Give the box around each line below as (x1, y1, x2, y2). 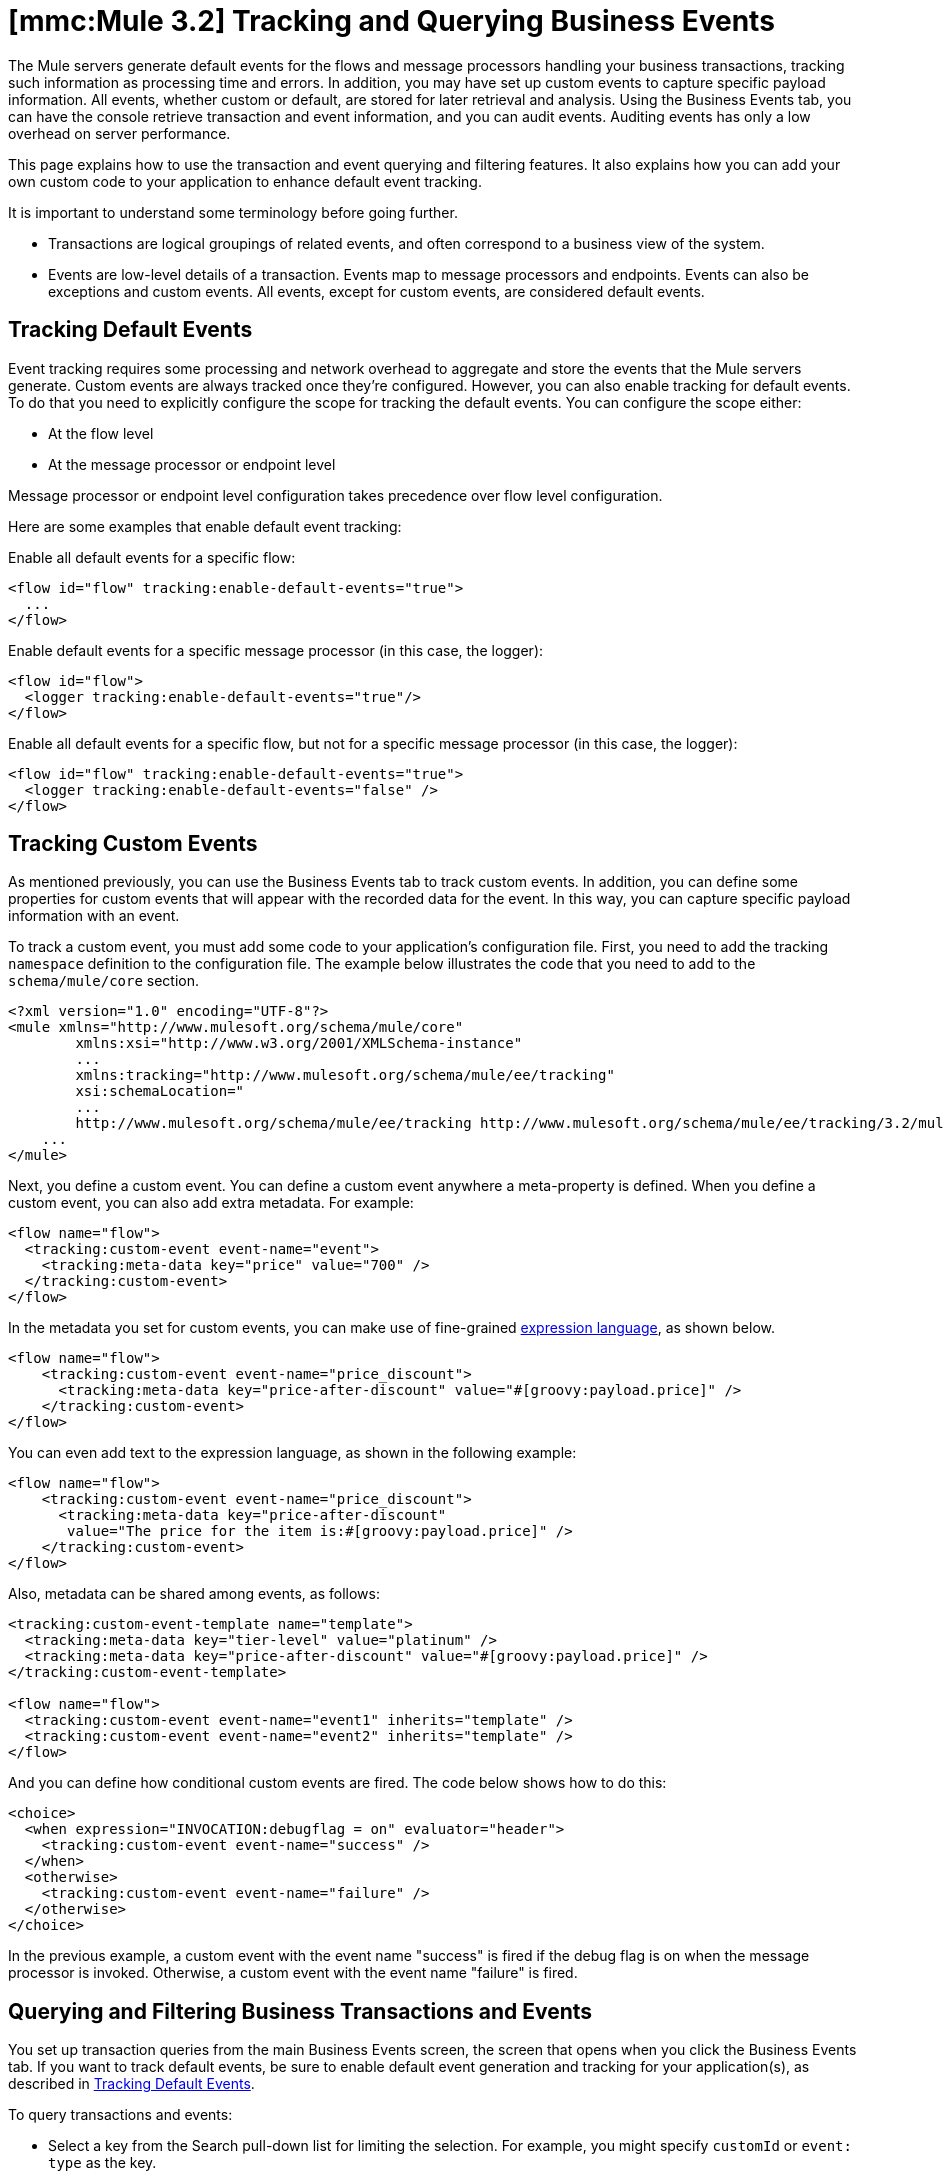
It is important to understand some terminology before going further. (8, 203, 458, 221)
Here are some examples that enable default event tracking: (8, 517, 402, 535)
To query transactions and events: (8, 2106, 233, 2124)
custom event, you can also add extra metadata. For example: (8, 1194, 414, 1212)
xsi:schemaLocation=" (75, 1083, 245, 1100)
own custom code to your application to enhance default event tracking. (8, 172, 482, 190)
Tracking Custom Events (8, 831, 258, 857)
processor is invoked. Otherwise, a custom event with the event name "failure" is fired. (8, 1964, 578, 1982)
